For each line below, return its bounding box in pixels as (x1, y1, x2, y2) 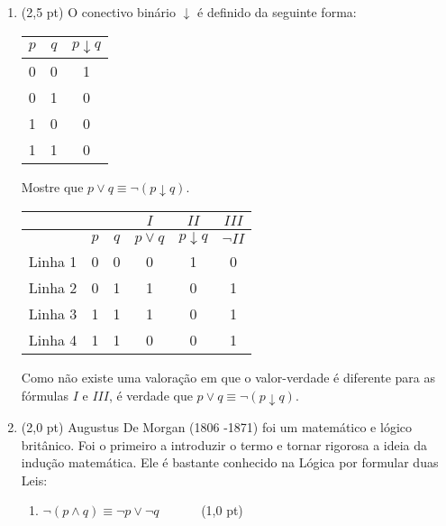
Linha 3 (28, 303, 77, 325)
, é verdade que (108, 386, 193, 405)
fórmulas (21, 386, 69, 405)
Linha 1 (28, 251, 77, 272)
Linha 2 (28, 277, 77, 299)
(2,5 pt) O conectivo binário (21, 3, 176, 21)
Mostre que (21, 177, 84, 196)
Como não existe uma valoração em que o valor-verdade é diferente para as (21, 368, 435, 387)
